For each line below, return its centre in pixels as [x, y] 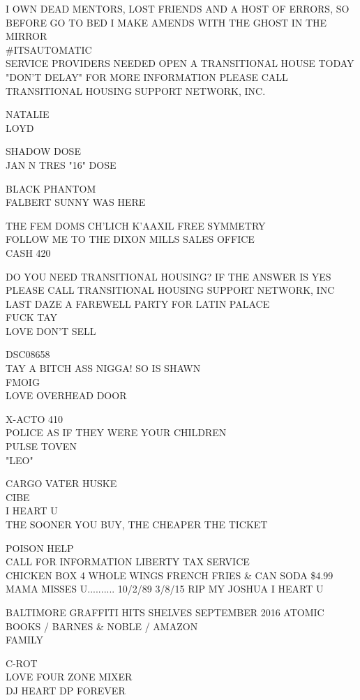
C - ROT [22, 663]
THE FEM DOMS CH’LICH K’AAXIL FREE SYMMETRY [136, 225]
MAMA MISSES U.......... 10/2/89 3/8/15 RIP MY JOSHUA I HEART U [165, 589]
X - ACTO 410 [35, 418]
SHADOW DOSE [43, 151]
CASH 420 [28, 252]
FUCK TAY [32, 317]
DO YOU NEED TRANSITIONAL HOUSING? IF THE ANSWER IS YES [168, 276]
